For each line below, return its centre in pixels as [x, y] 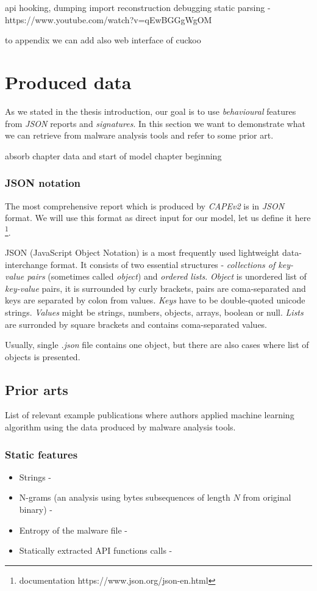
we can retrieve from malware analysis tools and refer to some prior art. [139, 135]
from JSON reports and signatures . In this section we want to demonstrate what [155, 123]
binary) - [36, 509]
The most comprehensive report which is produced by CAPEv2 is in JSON [145, 205]
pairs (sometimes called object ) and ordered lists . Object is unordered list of [167, 276]
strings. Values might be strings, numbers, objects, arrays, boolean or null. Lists [154, 312]
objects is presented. [43, 356]
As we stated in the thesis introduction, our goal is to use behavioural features [151, 111]
